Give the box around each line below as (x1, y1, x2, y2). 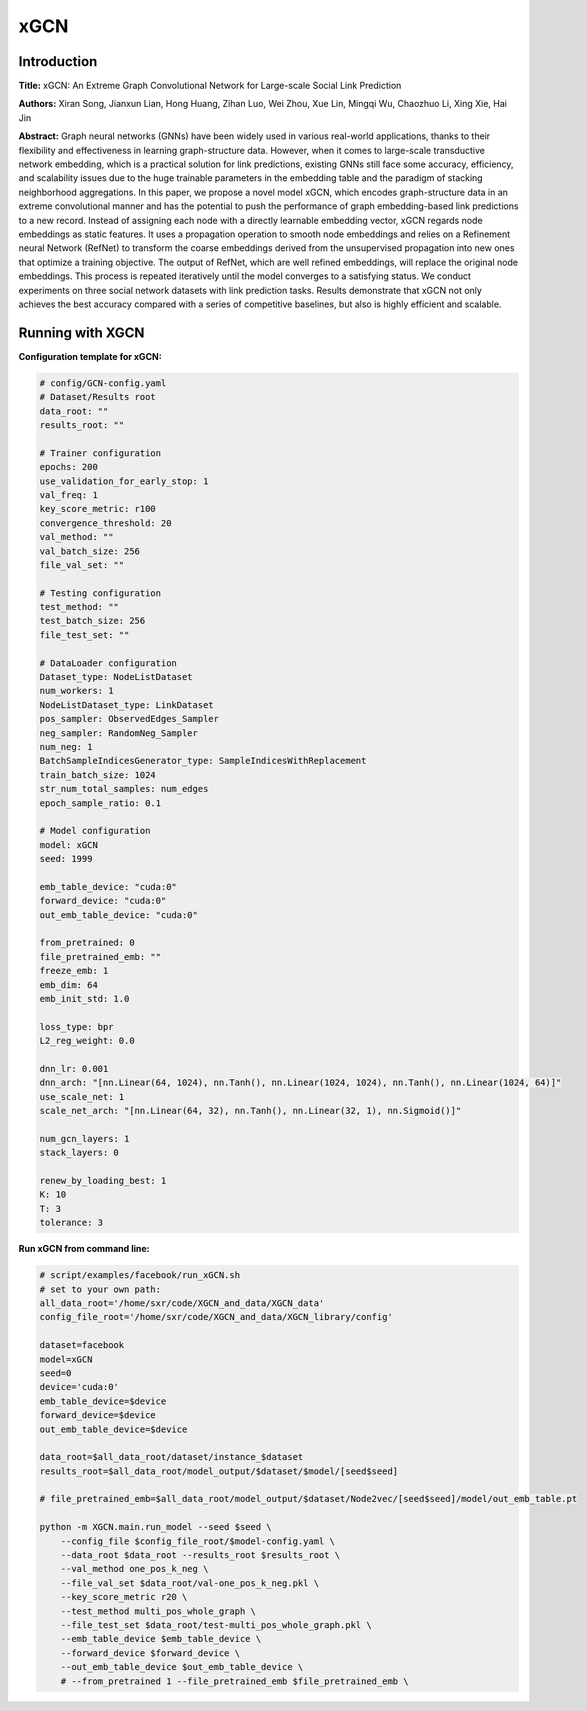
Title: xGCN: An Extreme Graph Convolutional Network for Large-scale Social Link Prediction (18, 80, 402, 92)
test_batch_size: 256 (39, 615, 146, 627)
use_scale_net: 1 (39, 1091, 125, 1102)
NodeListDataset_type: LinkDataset (39, 699, 214, 710)
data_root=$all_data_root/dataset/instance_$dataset (39, 1451, 304, 1463)
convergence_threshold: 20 (39, 517, 172, 529)
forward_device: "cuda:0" (39, 895, 167, 907)
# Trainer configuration (39, 447, 162, 459)
